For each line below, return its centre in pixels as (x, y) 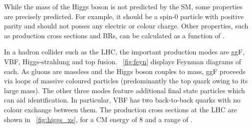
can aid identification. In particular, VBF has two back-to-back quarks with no (122, 100)
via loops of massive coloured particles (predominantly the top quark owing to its (126, 81)
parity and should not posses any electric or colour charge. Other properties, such (126, 26)
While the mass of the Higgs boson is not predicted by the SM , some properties (123, 6)
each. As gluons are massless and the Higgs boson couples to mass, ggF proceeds (125, 71)
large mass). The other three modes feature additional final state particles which (125, 90)
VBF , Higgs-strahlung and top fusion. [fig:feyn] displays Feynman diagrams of (123, 61)
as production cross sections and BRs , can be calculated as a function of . (114, 35)
